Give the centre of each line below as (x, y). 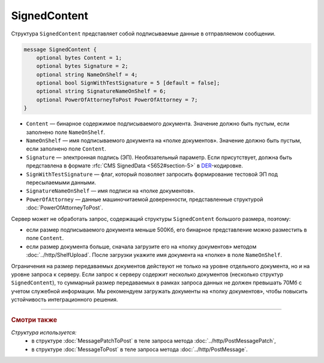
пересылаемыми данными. (61, 182)
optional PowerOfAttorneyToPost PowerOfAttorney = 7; (117, 100)
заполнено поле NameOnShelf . (65, 132)
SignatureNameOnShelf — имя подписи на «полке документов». (110, 191)
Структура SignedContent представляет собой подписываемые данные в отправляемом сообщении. (143, 34)
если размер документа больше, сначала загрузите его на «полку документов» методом (141, 247)
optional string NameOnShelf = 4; (87, 74)
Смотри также (34, 320)
